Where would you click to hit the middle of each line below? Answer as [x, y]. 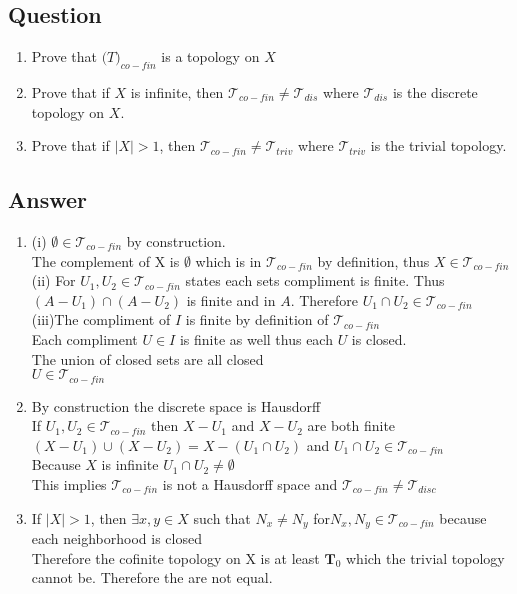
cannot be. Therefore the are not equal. [152, 577]
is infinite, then [177, 92]
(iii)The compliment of [101, 319]
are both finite [351, 425]
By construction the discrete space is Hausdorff [176, 405]
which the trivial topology [425, 557]
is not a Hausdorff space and [250, 483]
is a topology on [210, 56]
